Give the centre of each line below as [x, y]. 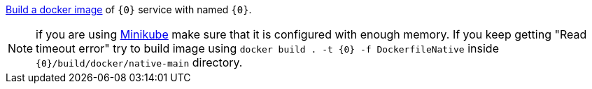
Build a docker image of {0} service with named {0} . [129, 9]
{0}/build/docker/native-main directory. [139, 62]
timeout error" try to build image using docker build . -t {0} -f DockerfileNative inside [267, 48]
